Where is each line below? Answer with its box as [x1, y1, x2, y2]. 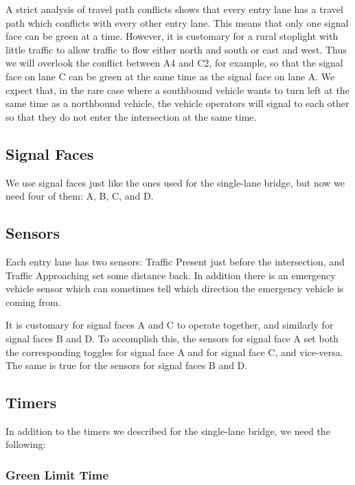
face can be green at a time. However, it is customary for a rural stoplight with [5, 29, 339, 43]
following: [5, 437, 46, 451]
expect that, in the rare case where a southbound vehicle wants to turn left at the [5, 82, 350, 97]
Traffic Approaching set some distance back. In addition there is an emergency [5, 268, 336, 282]
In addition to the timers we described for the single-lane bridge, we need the [5, 423, 330, 438]
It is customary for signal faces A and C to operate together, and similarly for [5, 318, 334, 332]
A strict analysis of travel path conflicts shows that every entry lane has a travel [5, 2, 343, 16]
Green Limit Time [5, 466, 109, 483]
